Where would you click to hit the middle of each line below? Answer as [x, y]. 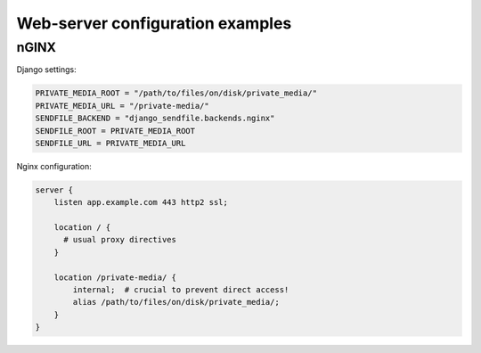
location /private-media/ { [115, 277]
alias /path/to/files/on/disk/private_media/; [176, 302]
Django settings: [46, 70]
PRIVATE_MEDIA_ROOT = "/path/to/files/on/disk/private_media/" [176, 93]
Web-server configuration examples [154, 23]
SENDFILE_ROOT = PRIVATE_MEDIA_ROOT [115, 131]
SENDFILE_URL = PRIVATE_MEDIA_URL [110, 143]
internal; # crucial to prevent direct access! [181, 290]
